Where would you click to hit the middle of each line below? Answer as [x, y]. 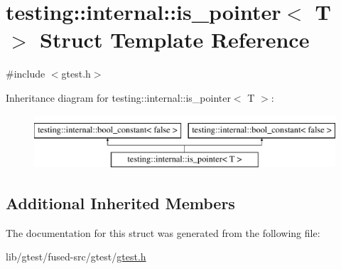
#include [26, 74]
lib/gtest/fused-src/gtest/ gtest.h [76, 257]
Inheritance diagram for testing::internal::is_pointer [118, 97]
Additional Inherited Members [120, 203]
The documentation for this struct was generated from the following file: [163, 232]
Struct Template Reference [175, 39]
